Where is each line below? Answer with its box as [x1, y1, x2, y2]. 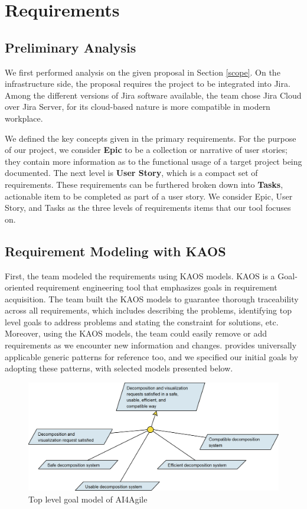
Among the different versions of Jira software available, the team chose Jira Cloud [5, 89, 302, 101]
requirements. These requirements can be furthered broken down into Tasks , [5, 178, 283, 190]
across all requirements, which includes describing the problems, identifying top [5, 304, 292, 317]
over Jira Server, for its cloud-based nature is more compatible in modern [5, 100, 270, 113]
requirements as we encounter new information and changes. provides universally [5, 339, 297, 351]
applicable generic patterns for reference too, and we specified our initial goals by [5, 350, 299, 363]
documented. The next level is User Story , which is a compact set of [5, 167, 258, 179]
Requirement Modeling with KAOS [5, 242, 226, 260]
